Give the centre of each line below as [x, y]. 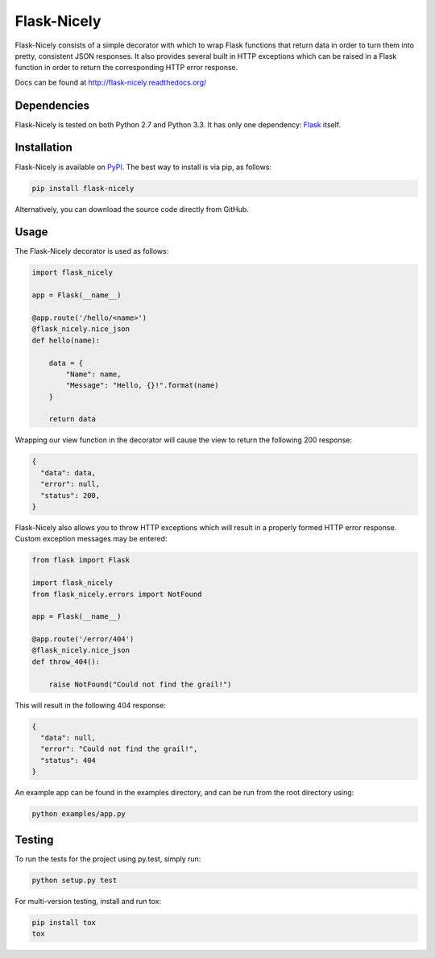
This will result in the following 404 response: [91, 705]
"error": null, [70, 484]
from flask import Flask [81, 560]
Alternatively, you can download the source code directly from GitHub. [132, 209]
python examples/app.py [79, 814]
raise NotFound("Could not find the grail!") [140, 684]
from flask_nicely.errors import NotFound [117, 594]
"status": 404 [68, 760]
